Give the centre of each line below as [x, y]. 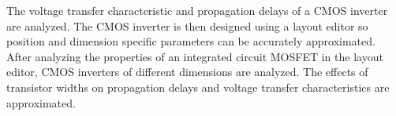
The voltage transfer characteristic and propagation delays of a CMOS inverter [197, 10]
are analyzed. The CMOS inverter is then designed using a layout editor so [187, 25]
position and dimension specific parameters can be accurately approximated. [191, 41]
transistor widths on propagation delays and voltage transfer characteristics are [198, 87]
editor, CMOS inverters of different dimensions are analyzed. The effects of [187, 72]
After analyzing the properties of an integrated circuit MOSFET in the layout [195, 56]
